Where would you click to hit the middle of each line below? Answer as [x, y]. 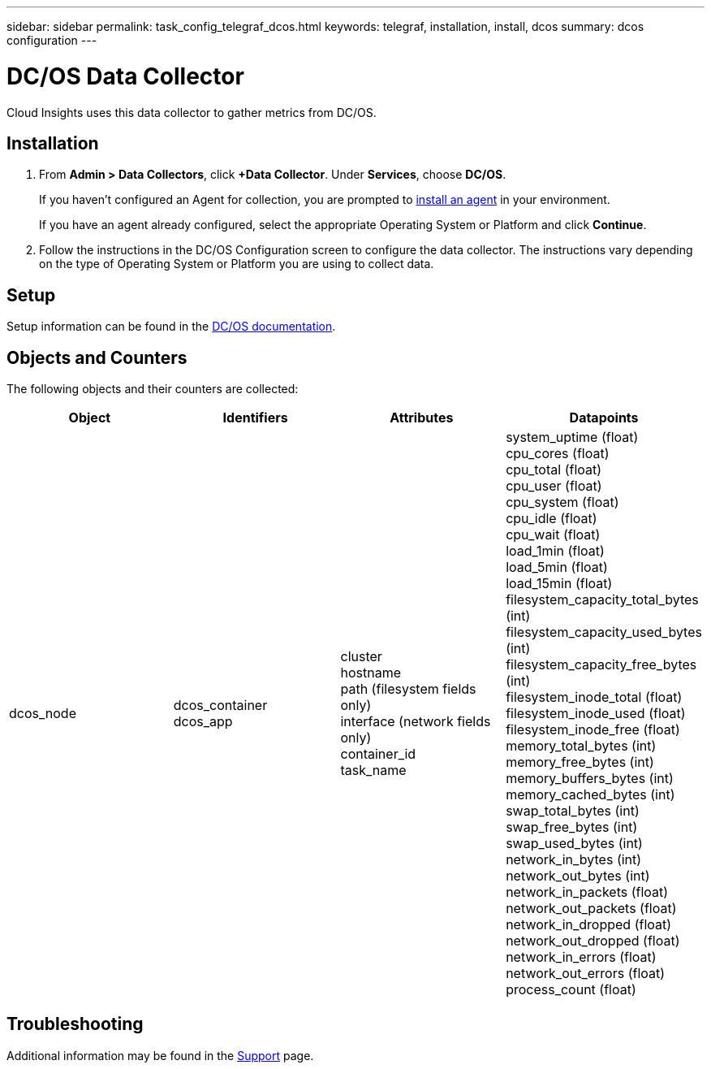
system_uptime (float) [572, 437]
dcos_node [43, 714]
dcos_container [220, 705]
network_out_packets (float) [591, 909]
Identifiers [255, 418]
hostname [371, 673]
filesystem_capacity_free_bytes [601, 665]
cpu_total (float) [554, 470]
